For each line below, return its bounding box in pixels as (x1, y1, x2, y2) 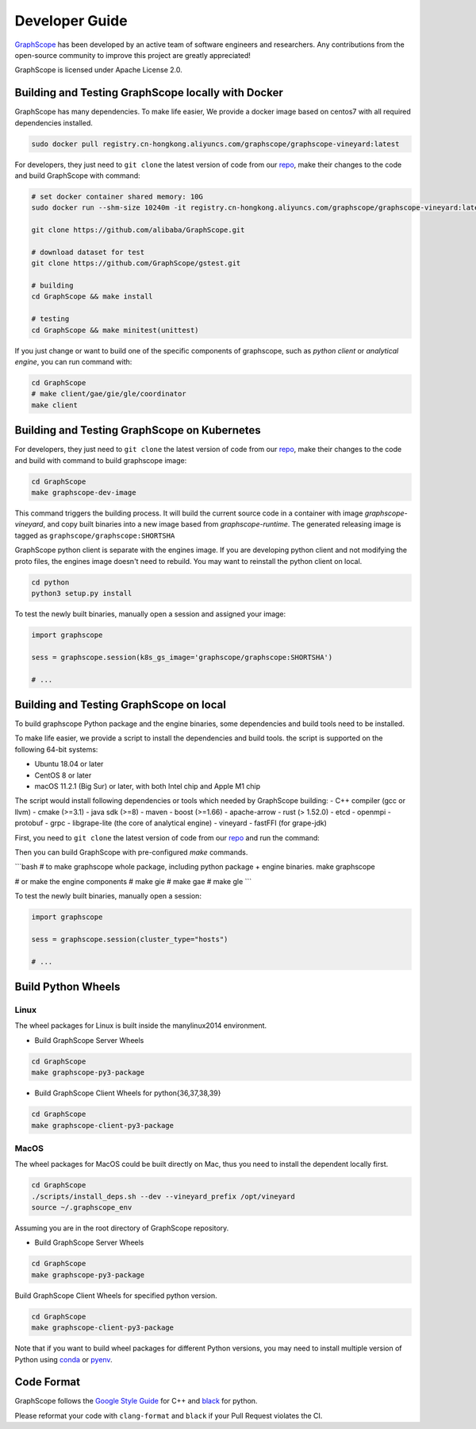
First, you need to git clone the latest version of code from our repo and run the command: (14, 832, 321, 842)
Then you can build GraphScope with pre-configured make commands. (14, 847, 248, 857)
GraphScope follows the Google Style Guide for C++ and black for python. (14, 1396, 258, 1406)
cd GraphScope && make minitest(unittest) (31, 326, 199, 334)
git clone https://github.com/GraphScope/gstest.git (31, 259, 241, 268)
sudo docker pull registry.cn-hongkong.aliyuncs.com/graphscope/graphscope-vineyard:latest (31, 139, 400, 149)
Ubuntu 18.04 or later (34, 759, 104, 769)
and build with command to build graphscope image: (14, 455, 187, 465)
